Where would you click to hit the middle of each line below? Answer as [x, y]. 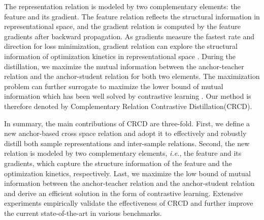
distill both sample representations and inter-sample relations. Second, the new [127, 143]
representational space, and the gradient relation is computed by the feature [122, 26]
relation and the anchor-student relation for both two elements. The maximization [132, 76]
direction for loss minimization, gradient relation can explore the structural [121, 46]
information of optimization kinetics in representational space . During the [120, 56]
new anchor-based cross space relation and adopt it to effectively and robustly [125, 133]
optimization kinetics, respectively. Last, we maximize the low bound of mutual [127, 173]
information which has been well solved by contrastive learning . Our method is [128, 96]
